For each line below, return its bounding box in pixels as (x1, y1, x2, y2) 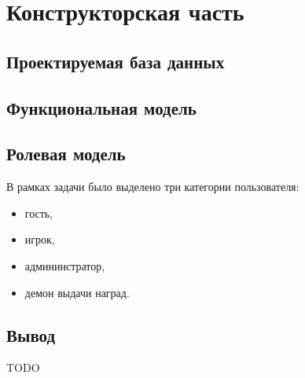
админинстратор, (24, 257, 105, 273)
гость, (24, 204, 53, 221)
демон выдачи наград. (24, 284, 130, 300)
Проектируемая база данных (6, 49, 225, 73)
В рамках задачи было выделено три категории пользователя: (6, 178, 299, 195)
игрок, (24, 231, 55, 248)
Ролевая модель (6, 141, 126, 166)
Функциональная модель (6, 95, 197, 119)
